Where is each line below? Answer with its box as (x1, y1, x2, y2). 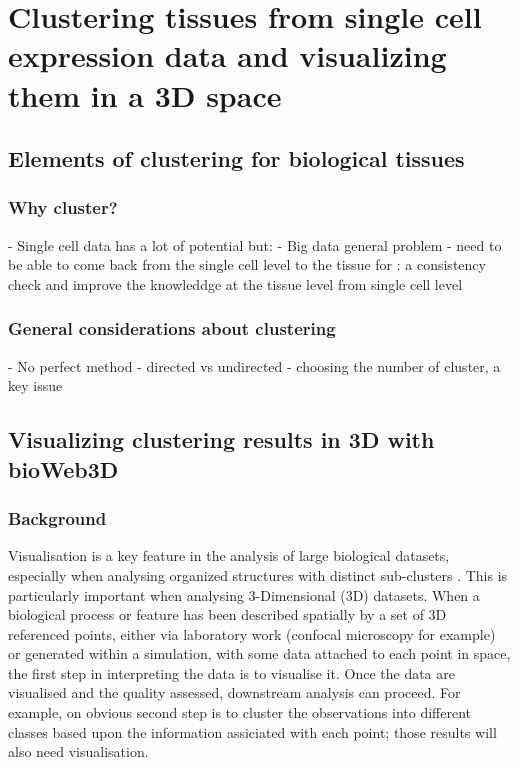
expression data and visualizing (8, 35, 447, 76)
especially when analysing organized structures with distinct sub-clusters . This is (8, 564, 508, 585)
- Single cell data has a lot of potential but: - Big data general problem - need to (8, 234, 502, 255)
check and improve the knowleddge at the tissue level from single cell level (8, 273, 463, 294)
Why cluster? (8, 195, 118, 220)
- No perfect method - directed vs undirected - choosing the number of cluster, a (8, 355, 501, 376)
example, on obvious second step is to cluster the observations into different (8, 702, 472, 723)
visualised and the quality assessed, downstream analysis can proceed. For (8, 682, 461, 703)
